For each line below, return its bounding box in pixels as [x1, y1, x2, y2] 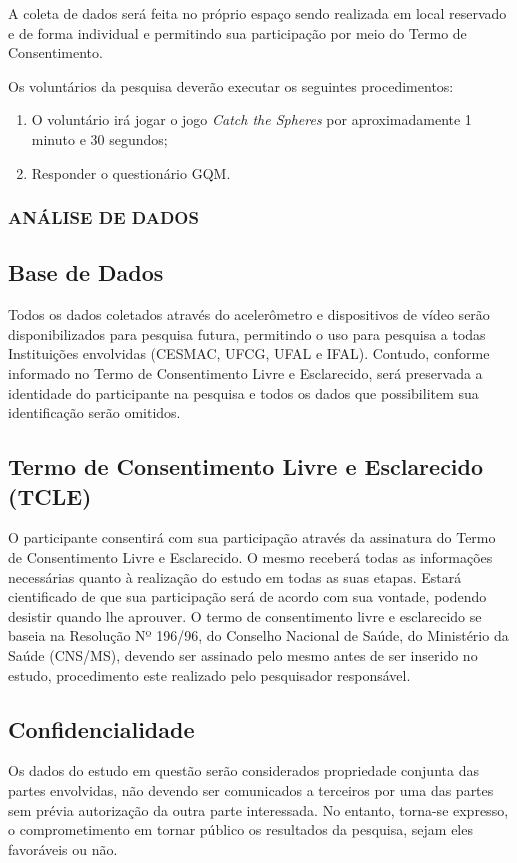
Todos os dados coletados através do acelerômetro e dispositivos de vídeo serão [8, 304, 490, 325]
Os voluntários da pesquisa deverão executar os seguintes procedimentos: [8, 75, 454, 96]
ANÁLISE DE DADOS [8, 205, 199, 230]
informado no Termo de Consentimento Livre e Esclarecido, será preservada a [8, 362, 483, 383]
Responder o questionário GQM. [31, 162, 231, 183]
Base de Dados [8, 257, 164, 288]
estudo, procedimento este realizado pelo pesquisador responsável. [8, 664, 411, 685]
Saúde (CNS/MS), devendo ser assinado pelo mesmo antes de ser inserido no [8, 644, 478, 665]
